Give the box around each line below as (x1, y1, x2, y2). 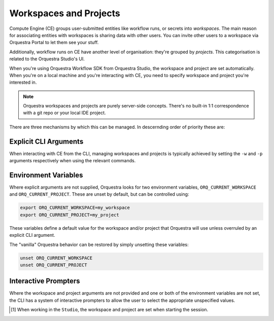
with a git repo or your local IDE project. (23, 110, 106, 116)
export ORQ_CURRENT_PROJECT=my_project (20, 212, 119, 218)
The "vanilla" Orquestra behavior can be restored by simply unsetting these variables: (9, 241, 189, 247)
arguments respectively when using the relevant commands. (9, 158, 136, 164)
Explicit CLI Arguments (9, 137, 84, 146)
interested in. (9, 79, 37, 86)
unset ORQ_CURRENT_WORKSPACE (20, 255, 93, 261)
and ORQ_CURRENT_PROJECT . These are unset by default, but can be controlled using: (9, 191, 189, 197)
